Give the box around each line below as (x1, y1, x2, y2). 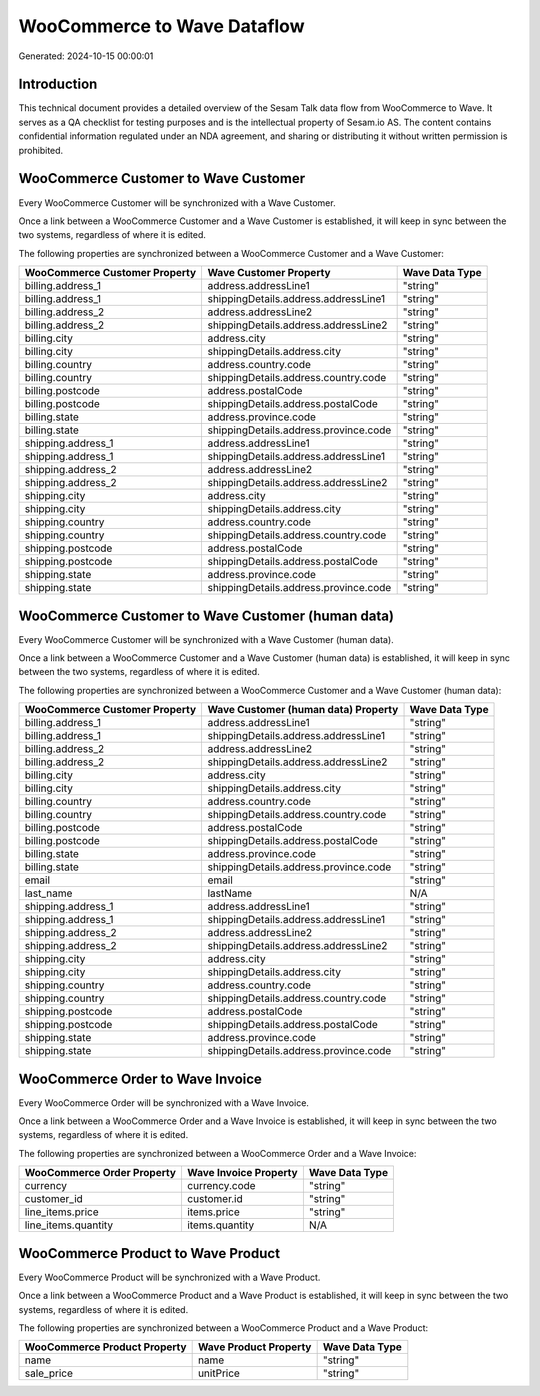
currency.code (186, 1179, 256, 1193)
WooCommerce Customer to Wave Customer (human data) (18, 607, 395, 624)
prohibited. (18, 144, 64, 156)
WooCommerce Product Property (24, 1340, 187, 1354)
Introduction (18, 76, 98, 93)
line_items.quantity (24, 1218, 114, 1232)
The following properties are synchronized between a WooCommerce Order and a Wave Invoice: (18, 1147, 417, 1159)
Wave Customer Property (207, 266, 331, 280)
